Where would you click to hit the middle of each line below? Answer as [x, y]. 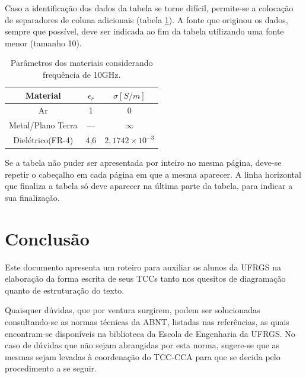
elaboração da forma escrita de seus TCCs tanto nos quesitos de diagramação [145, 278]
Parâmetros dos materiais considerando [82, 63]
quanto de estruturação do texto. [65, 290]
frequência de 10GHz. [82, 74]
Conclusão [47, 238]
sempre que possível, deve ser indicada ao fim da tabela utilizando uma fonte [144, 31]
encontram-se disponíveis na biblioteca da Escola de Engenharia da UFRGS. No [150, 333]
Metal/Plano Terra [43, 125]
